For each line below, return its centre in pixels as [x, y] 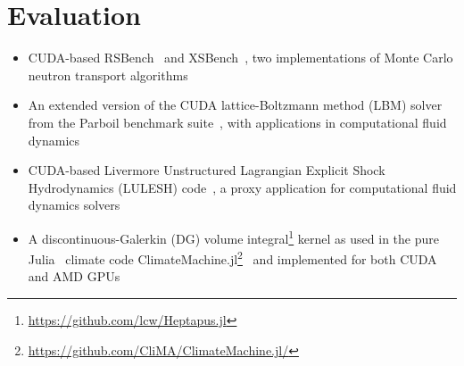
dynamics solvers [74, 205]
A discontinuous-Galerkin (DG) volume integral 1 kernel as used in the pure [233, 237]
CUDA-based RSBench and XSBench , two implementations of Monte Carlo [240, 58]
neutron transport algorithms [108, 75]
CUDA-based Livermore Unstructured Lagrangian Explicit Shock [207, 170]
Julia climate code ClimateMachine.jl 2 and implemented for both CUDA [232, 258]
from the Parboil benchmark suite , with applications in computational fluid [237, 122]
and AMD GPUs [74, 276]
